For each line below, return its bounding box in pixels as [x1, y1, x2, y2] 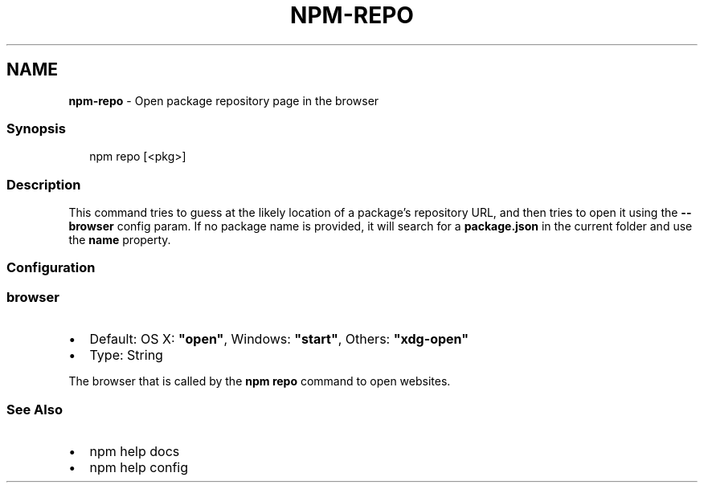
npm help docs [89, 442, 180, 459]
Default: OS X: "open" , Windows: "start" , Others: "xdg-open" [89, 331, 469, 348]
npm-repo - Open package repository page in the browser [68, 93, 379, 108]
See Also [6, 401, 63, 418]
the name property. [68, 233, 171, 247]
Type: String [89, 347, 163, 364]
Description [6, 176, 81, 193]
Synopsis [6, 120, 66, 137]
